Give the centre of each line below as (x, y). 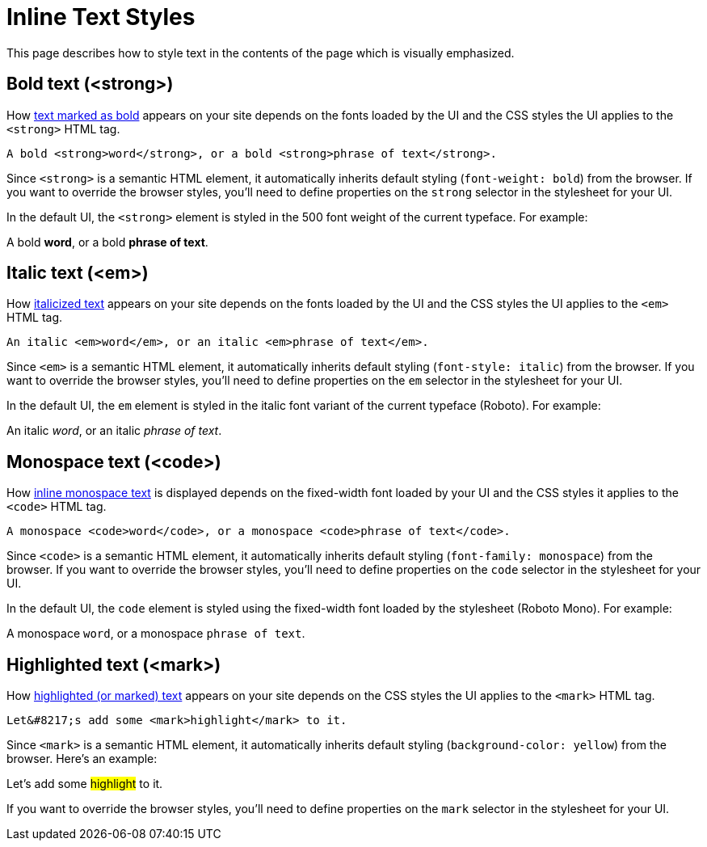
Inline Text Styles (101, 17)
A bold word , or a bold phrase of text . (107, 242)
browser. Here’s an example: (82, 759)
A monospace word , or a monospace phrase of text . (156, 634)
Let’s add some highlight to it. (85, 784)
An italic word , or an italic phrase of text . (114, 431)
